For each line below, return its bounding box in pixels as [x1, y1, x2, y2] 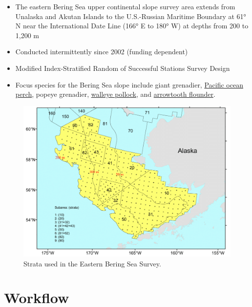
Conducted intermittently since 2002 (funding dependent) [15, 46, 188, 57]
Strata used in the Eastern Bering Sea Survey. [23, 258, 161, 268]
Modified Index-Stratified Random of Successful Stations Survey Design [15, 63, 230, 73]
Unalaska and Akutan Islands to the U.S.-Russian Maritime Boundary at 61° [15, 11, 246, 21]
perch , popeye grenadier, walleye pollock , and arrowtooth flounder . [15, 89, 215, 99]
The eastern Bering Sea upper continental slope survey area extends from [15, 1, 235, 11]
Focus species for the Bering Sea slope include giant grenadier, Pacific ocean [15, 79, 243, 89]
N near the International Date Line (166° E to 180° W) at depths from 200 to [15, 21, 249, 31]
